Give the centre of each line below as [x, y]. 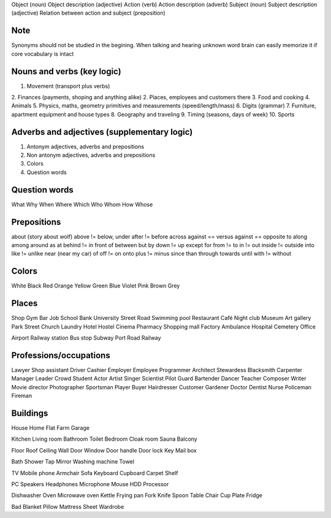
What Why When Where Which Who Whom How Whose [82, 204]
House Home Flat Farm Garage [51, 428]
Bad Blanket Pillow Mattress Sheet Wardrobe [68, 506]
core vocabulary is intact [43, 54]
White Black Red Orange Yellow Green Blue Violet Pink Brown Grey [96, 286]
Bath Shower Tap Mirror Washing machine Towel [73, 462]
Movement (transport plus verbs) [68, 86]
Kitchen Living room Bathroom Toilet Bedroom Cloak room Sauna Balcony [104, 439]
